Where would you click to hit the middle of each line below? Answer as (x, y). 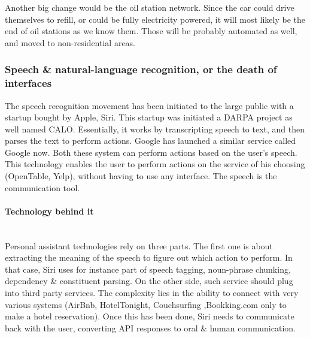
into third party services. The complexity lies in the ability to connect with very (152, 293)
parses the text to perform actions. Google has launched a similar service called (151, 141)
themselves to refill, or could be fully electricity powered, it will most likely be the (155, 19)
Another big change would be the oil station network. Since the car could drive (150, 7)
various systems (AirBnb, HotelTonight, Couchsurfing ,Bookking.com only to (146, 304)
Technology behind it (49, 211)
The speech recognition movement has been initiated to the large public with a (149, 105)
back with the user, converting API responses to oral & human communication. (150, 328)
